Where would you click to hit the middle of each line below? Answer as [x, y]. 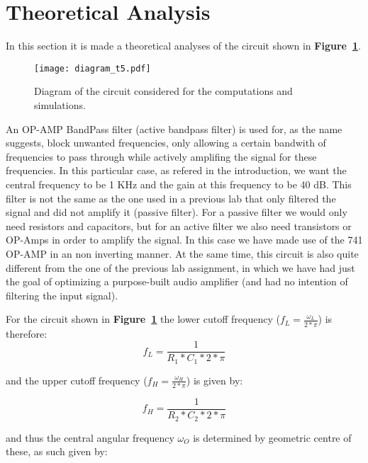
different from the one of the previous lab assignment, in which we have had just [180, 267]
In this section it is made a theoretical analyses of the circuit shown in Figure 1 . [183, 46]
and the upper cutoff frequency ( [77, 380]
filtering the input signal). [62, 295]
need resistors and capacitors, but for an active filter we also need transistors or [179, 225]
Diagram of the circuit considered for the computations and [163, 91]
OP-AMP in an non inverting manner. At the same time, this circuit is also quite [182, 253]
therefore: [27, 333]
